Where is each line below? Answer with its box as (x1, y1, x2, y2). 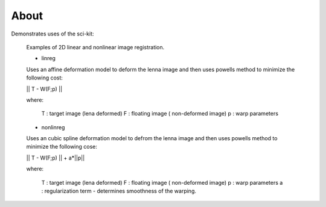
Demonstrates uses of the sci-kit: (11, 30, 94, 37)
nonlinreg (41, 123, 65, 131)
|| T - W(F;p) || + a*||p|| (26, 154, 85, 161)
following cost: (26, 74, 63, 81)
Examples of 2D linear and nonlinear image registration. (26, 43, 165, 51)
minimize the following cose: (26, 143, 98, 150)
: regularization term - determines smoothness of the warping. (41, 187, 196, 195)
